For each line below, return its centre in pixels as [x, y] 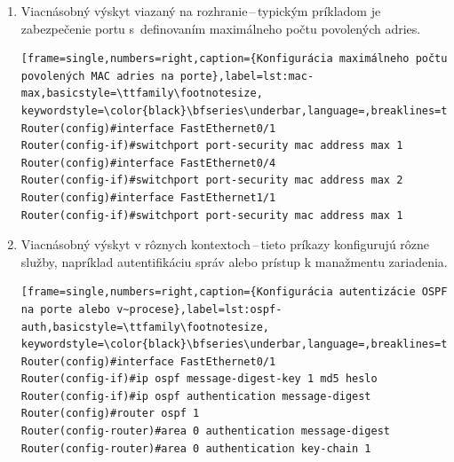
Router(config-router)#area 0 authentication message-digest [206, 431]
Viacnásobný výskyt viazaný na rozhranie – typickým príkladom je [201, 11]
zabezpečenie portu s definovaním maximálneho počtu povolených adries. [221, 28]
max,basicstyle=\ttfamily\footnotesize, [142, 94]
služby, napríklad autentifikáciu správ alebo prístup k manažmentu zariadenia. [234, 261]
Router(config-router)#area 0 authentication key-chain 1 [196, 448]
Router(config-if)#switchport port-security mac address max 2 [212, 180]
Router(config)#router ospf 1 [110, 414]
